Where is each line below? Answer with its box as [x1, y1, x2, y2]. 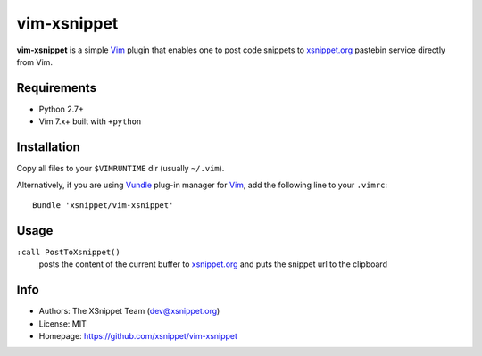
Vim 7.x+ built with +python [38, 116, 142, 127]
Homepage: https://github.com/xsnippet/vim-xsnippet [38, 330, 238, 341]
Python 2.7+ [38, 103, 85, 114]
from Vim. [16, 56, 54, 67]
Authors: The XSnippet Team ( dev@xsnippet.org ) [38, 306, 220, 317]
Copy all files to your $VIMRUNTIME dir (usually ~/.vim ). [16, 163, 225, 174]
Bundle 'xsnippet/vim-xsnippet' [32, 200, 174, 210]
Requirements [16, 80, 97, 95]
